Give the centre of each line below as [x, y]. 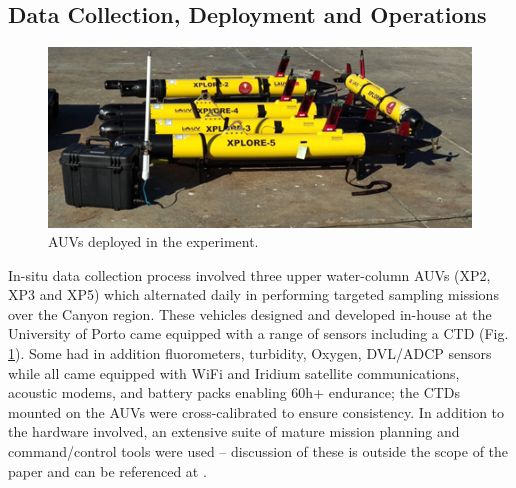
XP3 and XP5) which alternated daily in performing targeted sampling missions [253, 294]
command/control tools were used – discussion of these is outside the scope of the [258, 451]
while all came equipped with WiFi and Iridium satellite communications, [234, 372]
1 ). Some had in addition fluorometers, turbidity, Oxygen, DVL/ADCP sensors [250, 353]
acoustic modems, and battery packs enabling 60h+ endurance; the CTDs [234, 392]
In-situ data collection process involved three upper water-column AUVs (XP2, [249, 274]
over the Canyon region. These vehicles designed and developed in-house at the [250, 313]
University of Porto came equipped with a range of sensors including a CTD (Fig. [258, 333]
